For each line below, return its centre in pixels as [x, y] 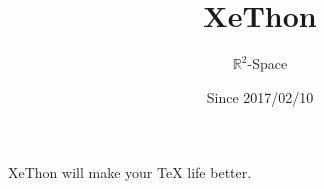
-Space [267, 63]
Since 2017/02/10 [260, 96]
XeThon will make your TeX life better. [130, 172]
